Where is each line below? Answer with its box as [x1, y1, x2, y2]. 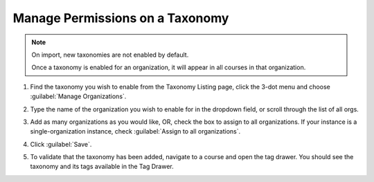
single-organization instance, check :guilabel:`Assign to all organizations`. [30, 127, 241, 136]
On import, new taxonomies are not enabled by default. [31, 51, 189, 59]
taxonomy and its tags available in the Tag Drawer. [30, 163, 174, 171]
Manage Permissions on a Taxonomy [12, 10, 229, 26]
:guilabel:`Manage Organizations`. [30, 92, 127, 100]
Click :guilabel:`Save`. [30, 140, 92, 148]
